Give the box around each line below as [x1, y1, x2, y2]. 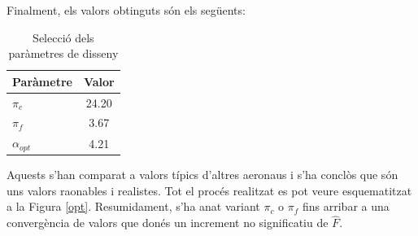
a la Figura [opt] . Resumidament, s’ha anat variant [7, 198, 260, 215]
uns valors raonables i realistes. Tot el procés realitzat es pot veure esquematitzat [7, 181, 412, 199]
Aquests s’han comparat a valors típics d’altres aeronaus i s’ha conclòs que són [7, 166, 398, 183]
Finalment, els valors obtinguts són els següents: [7, 2, 246, 18]
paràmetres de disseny [8, 45, 119, 62]
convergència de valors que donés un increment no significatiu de [7, 214, 329, 231]
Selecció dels [33, 28, 94, 46]
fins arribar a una [303, 198, 390, 215]
